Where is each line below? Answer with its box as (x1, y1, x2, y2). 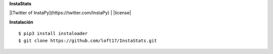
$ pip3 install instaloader (18, 30, 88, 36)
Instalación (9, 19, 34, 25)
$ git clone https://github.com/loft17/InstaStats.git (18, 37, 157, 43)
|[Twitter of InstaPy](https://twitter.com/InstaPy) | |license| (9, 10, 131, 16)
